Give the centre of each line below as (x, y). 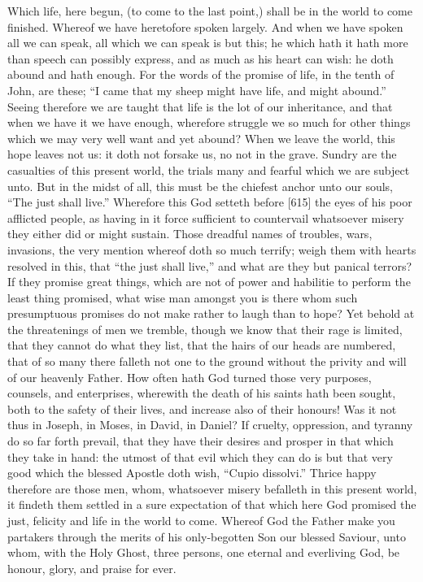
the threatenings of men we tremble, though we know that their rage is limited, (205, 329)
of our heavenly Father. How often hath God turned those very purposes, (190, 377)
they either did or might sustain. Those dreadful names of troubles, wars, (190, 234)
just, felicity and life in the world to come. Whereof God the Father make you (201, 520)
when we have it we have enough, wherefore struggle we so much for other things (209, 122)
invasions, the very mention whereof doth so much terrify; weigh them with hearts (212, 249)
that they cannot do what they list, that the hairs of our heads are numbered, (202, 345)
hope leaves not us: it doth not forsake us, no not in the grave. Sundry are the (202, 154)
